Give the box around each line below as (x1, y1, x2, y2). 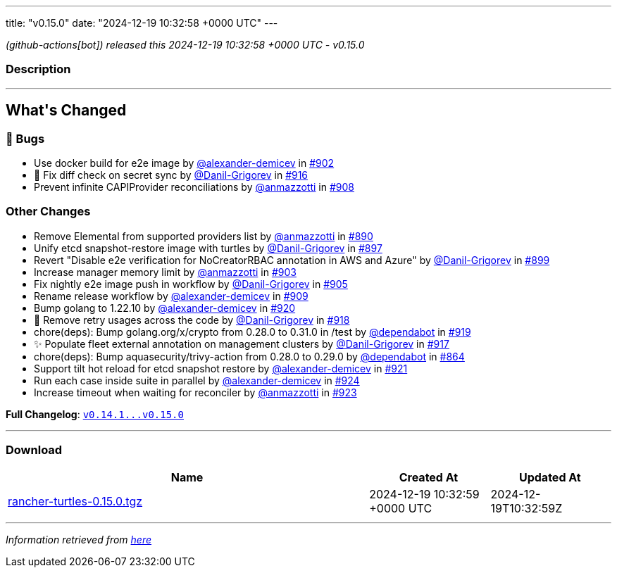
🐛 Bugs (6, 131, 45, 146)
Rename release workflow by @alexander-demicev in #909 (34, 289, 308, 302)
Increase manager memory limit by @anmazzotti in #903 (34, 265, 297, 278)
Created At (399, 470, 459, 485)
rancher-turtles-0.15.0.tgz (8, 494, 143, 509)
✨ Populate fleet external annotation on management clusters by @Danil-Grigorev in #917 (34, 337, 449, 350)
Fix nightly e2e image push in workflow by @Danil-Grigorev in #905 (34, 277, 348, 290)
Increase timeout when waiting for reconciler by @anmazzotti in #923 (34, 386, 357, 398)
